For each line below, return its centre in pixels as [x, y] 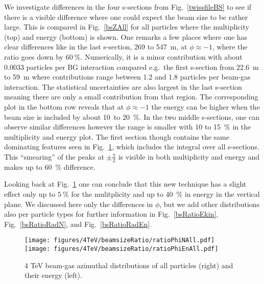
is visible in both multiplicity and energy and [189, 156]
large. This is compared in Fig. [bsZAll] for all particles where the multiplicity [127, 27]
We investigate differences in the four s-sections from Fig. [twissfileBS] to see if [128, 7]
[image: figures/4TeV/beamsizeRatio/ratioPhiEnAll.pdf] [122, 249]
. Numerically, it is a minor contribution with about [161, 56]
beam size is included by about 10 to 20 [67, 117]
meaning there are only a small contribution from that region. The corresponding [131, 97]
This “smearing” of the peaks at [54, 156]
